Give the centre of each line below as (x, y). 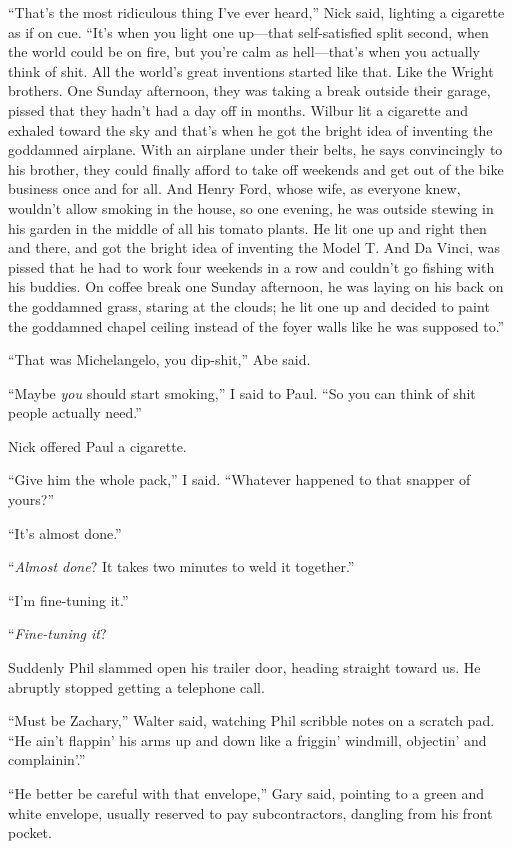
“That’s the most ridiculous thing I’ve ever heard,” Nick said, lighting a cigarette (256, 12)
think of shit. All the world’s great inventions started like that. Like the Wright (251, 70)
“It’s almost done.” (65, 532)
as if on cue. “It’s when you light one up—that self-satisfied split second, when (248, 31)
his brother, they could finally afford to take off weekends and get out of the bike (256, 168)
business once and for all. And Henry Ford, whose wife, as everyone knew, (234, 188)
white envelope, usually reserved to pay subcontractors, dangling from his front (250, 812)
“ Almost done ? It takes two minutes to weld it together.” (181, 566)
